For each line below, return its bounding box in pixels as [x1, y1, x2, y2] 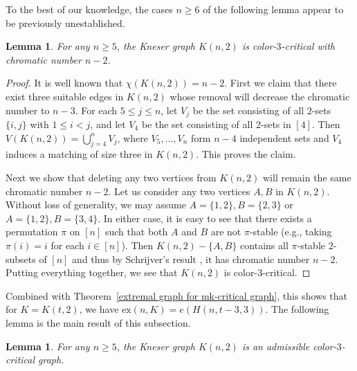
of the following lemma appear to [203, 2, 344, 16]
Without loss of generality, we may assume [6, 197, 186, 212]
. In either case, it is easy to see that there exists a [98, 210, 312, 225]
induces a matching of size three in [6, 147, 153, 161]
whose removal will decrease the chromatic [170, 89, 350, 103]
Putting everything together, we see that [6, 265, 178, 280]
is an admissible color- [241, 338, 337, 353]
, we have [79, 302, 119, 316]
